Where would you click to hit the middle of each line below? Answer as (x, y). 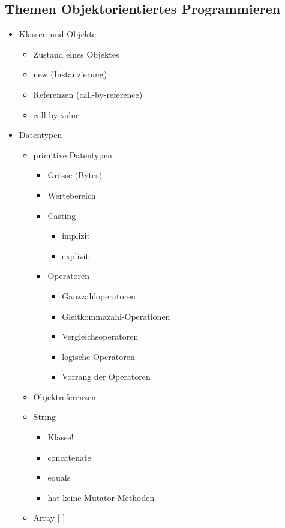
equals (59, 477)
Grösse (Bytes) (75, 175)
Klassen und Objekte (57, 34)
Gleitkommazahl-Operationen (116, 316)
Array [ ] (49, 517)
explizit (75, 255)
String (44, 417)
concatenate (69, 457)
